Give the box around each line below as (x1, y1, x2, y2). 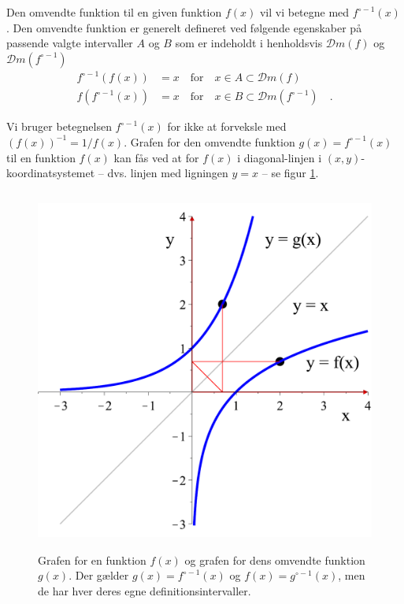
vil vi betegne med (259, 4, 350, 20)
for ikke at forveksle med (167, 118, 287, 135)
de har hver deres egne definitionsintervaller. (38, 583, 251, 599)
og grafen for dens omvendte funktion (184, 551, 365, 568)
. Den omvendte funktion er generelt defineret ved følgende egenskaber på (6, 19, 362, 35)
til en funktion (6, 149, 76, 165)
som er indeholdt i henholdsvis (175, 35, 323, 51)
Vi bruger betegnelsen (6, 118, 112, 135)
